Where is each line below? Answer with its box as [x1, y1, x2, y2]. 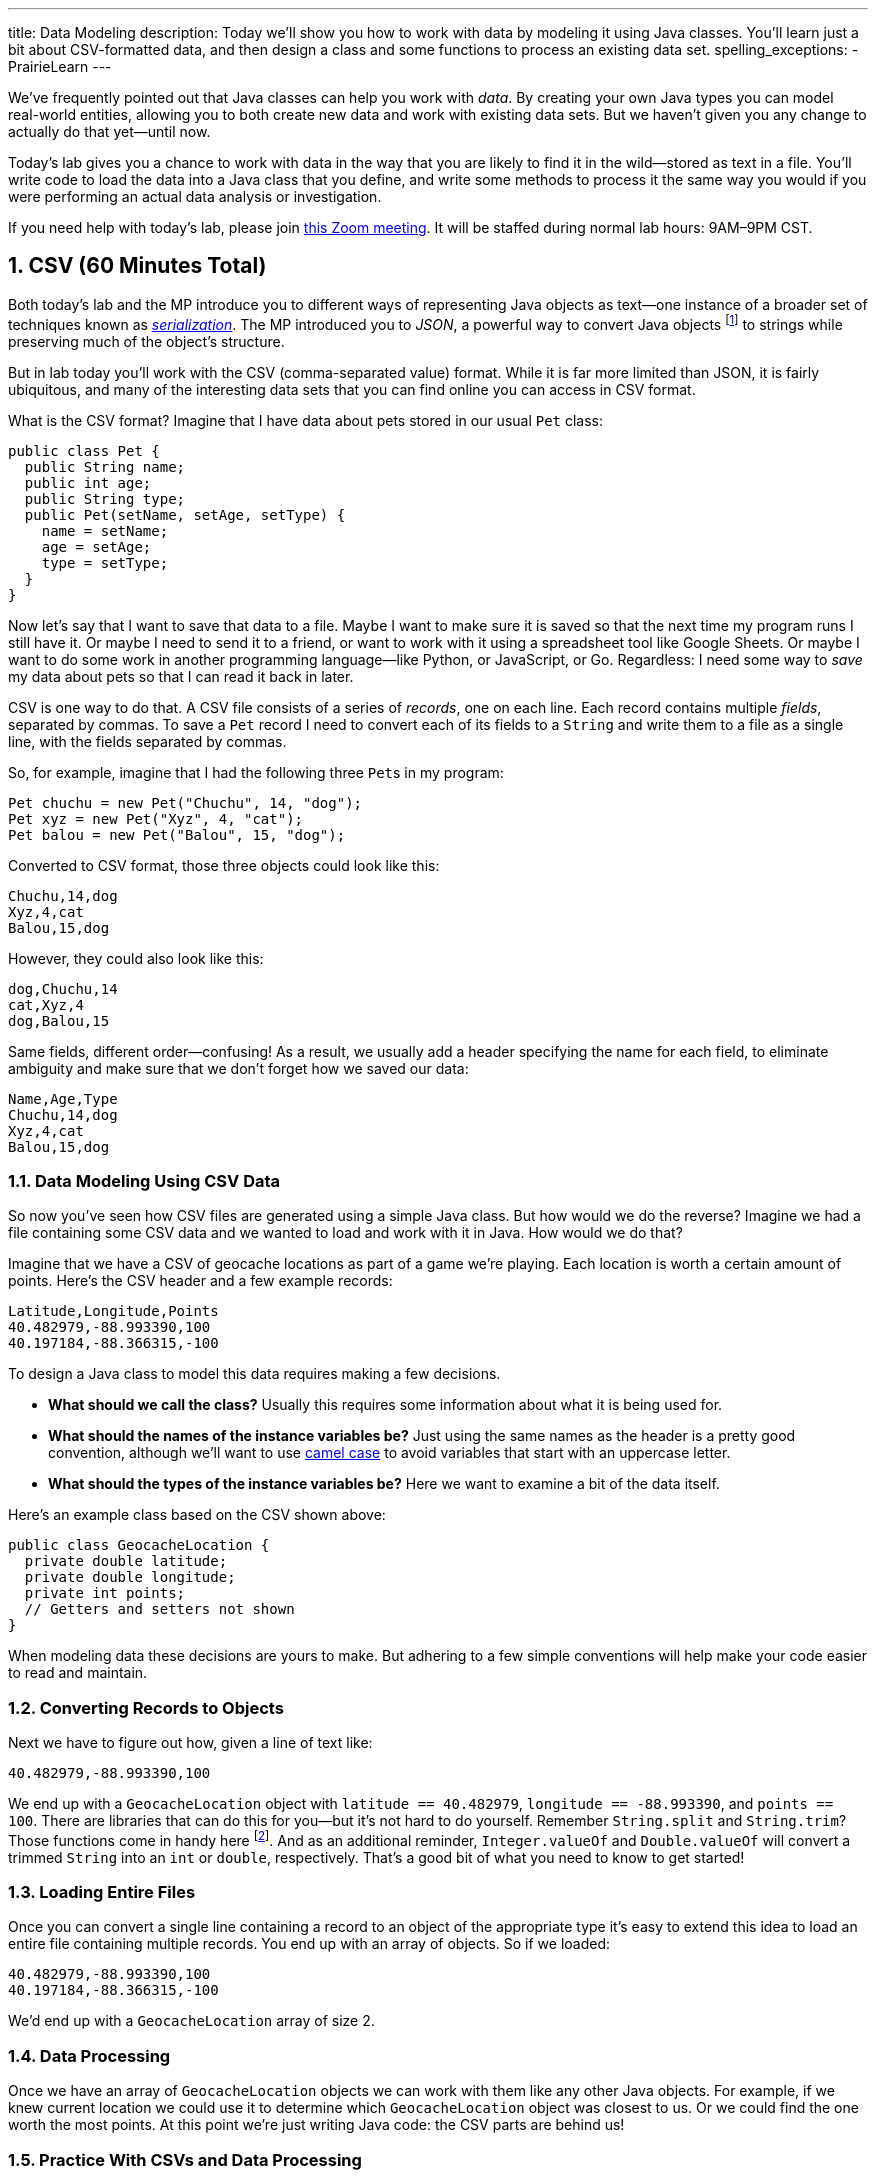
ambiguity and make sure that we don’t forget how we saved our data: [8, 1059, 469, 1077]
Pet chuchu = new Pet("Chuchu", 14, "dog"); [8, 794, 363, 811]
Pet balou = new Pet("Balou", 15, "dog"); [8, 826, 346, 843]
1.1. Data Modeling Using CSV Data [8, 1170, 281, 1191]
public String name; [24, 458, 186, 475]
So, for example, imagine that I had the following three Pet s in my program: [8, 763, 504, 781]
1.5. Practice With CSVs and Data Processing [8, 2149, 362, 2170]
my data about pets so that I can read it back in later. [8, 667, 354, 685]
